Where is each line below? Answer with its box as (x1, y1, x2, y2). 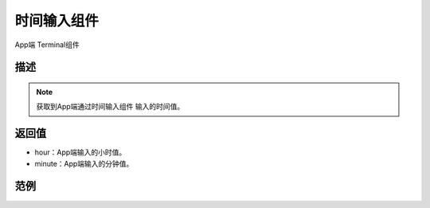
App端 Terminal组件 (14, 40, 80, 49)
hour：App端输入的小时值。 (34, 147, 127, 157)
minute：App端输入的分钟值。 (34, 159, 134, 168)
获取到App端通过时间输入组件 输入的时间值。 (36, 102, 185, 112)
